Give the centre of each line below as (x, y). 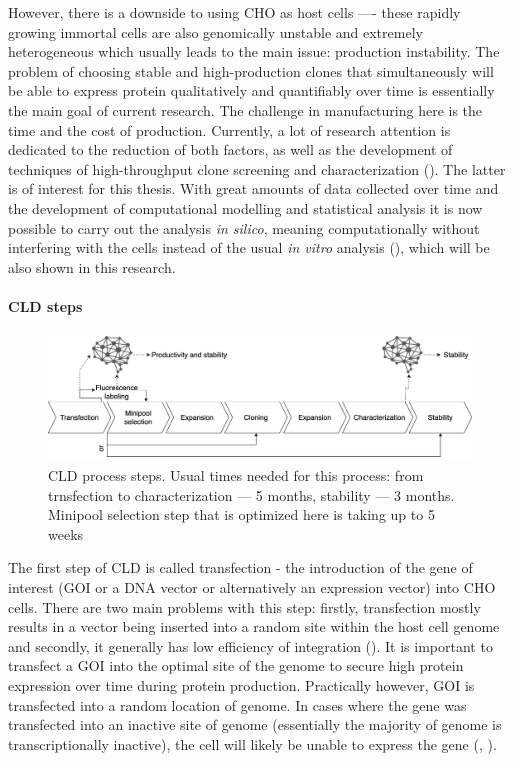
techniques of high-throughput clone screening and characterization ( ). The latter (257, 168)
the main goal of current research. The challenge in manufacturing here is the (245, 109)
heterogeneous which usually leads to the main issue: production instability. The (254, 51)
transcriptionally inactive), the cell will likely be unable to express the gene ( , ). (252, 743)
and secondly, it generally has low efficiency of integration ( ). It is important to (250, 645)
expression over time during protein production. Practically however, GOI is (241, 684)
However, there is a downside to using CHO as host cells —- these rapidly (234, 12)
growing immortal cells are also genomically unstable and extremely (215, 31)
